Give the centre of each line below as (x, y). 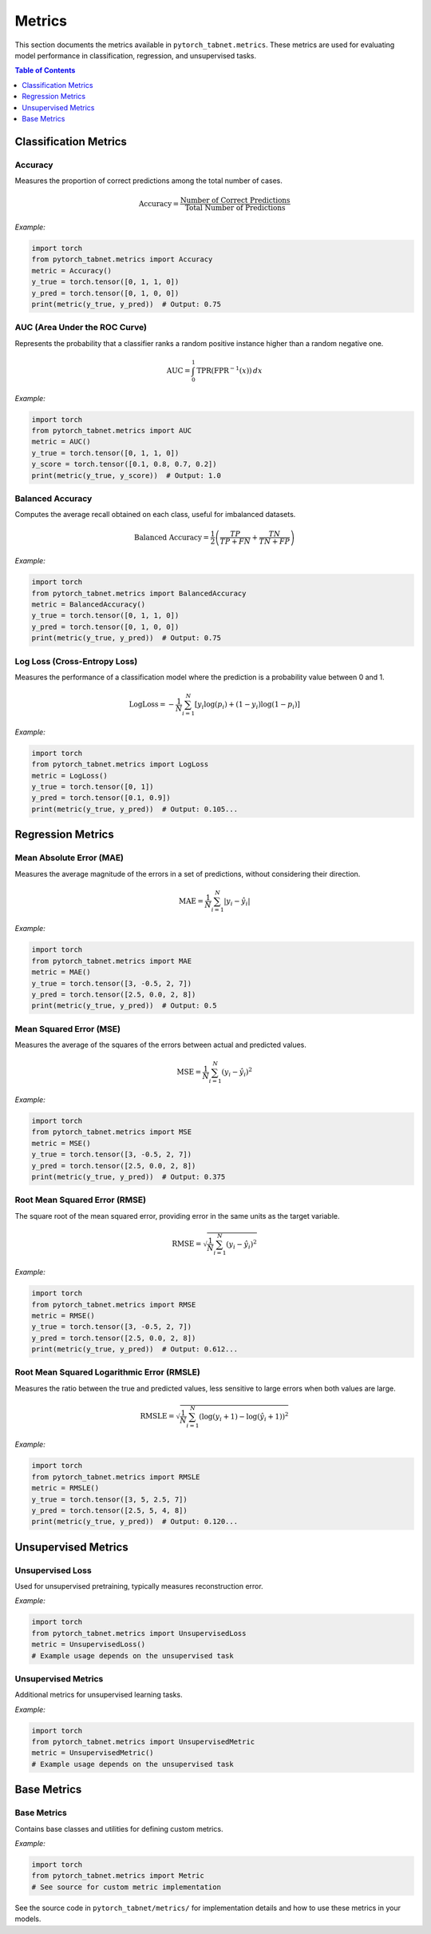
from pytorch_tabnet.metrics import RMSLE (116, 1477)
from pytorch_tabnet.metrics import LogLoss (120, 764)
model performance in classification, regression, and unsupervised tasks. (136, 55)
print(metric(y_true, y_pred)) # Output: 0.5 (124, 1006)
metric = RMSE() (63, 1315)
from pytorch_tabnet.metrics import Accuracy (122, 259)
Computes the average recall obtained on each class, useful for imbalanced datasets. (155, 515)
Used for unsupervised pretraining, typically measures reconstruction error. (139, 1586)
